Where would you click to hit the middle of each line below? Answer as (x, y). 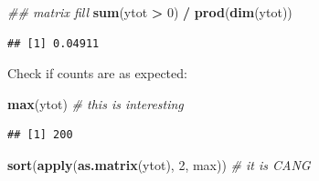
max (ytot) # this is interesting (96, 103)
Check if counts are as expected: (97, 73)
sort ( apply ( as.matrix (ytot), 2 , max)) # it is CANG (159, 164)
